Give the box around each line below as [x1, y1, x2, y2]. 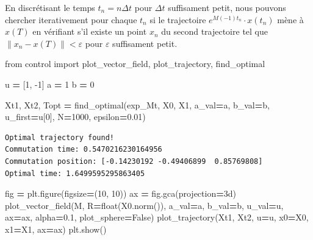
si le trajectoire [149, 13, 206, 26]
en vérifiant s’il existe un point [32, 25, 147, 38]
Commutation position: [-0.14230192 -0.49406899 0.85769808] [5, 157, 263, 166]
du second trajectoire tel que [161, 25, 268, 38]
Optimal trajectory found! [5, 133, 114, 142]
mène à [277, 13, 304, 26]
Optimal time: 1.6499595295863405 [5, 169, 145, 178]
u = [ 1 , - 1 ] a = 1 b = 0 [5, 77, 95, 90]
